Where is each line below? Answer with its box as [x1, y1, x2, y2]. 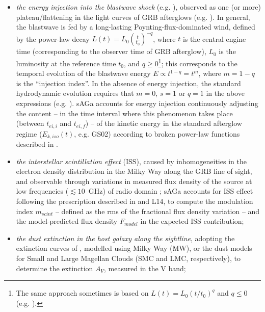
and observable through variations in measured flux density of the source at [16, 175, 252, 186]
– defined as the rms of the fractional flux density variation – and [55, 205, 260, 216]
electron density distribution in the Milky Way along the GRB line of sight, [16, 166, 252, 176]
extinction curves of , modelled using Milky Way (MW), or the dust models [16, 243, 252, 253]
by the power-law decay [16, 33, 90, 44]
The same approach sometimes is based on [16, 288, 149, 298]
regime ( [16, 128, 42, 139]
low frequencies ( [16, 186, 69, 196]
